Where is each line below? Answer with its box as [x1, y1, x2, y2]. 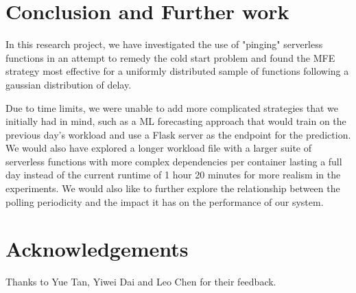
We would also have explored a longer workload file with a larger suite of [5, 141, 312, 155]
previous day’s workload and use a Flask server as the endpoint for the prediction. [5, 127, 351, 141]
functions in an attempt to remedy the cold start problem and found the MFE [5, 50, 335, 65]
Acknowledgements [5, 235, 189, 263]
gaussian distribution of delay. [5, 77, 132, 91]
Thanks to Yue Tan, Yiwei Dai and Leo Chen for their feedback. [5, 274, 276, 289]
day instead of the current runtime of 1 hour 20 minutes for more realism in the [5, 167, 341, 182]
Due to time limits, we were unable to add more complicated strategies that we [5, 100, 339, 115]
